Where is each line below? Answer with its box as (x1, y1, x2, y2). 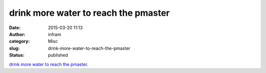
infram (48, 31, 62, 37)
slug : (9, 45, 20, 51)
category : (9, 38, 30, 44)
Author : (9, 31, 26, 37)
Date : (9, 25, 21, 31)
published (48, 52, 68, 58)
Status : (9, 52, 25, 58)
